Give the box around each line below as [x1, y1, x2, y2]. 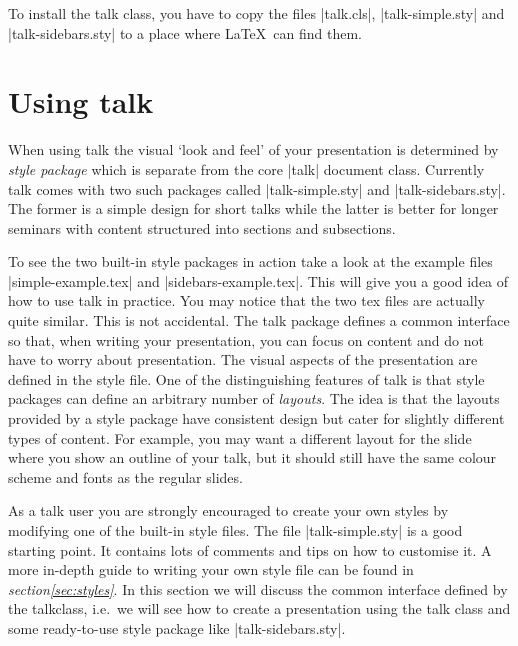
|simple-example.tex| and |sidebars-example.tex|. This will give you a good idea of [8, 270, 509, 291]
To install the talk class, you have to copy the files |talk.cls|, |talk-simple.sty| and [8, 3, 505, 23]
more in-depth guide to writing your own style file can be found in [8, 559, 414, 580]
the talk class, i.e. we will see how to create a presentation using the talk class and [8, 598, 511, 619]
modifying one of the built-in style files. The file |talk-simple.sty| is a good [8, 520, 463, 540]
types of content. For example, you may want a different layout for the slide [8, 427, 472, 448]
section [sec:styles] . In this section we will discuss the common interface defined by [8, 578, 508, 599]
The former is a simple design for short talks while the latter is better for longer [8, 198, 499, 219]
